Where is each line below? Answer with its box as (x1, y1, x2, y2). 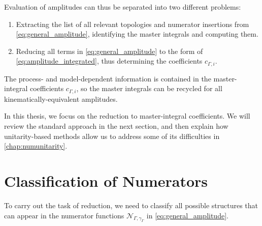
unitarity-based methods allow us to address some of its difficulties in (4, 130, 220, 141)
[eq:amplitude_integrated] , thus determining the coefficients (16, 55, 203, 66)
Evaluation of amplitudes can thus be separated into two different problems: (4, 2, 241, 12)
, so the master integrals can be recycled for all (76, 83, 222, 94)
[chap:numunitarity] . (4, 140, 68, 151)
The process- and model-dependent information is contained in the (4, 73, 211, 83)
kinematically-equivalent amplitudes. (4, 93, 118, 104)
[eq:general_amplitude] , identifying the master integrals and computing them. (16, 29, 258, 39)
